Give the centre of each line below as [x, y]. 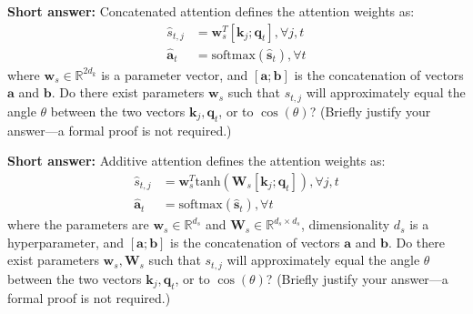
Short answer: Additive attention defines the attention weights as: [196, 161]
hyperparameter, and [66, 242]
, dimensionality [345, 224]
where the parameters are [78, 224]
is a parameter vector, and [175, 74]
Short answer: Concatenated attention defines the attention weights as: [211, 11]
